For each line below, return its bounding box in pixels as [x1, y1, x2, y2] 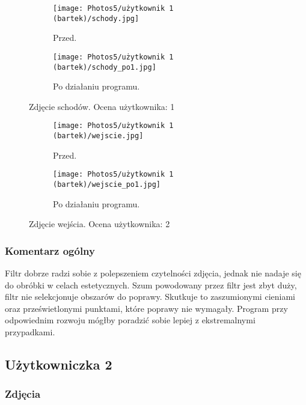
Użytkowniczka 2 [5, 355, 112, 373]
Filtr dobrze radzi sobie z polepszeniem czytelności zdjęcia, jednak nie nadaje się [5, 267, 301, 279]
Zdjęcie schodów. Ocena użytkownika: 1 [29, 100, 175, 112]
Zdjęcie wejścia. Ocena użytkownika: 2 [29, 218, 170, 230]
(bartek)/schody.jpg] [53, 14, 139, 23]
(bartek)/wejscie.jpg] [53, 132, 144, 141]
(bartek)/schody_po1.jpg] [53, 62, 156, 72]
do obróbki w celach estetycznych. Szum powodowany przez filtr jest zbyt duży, [5, 278, 297, 291]
